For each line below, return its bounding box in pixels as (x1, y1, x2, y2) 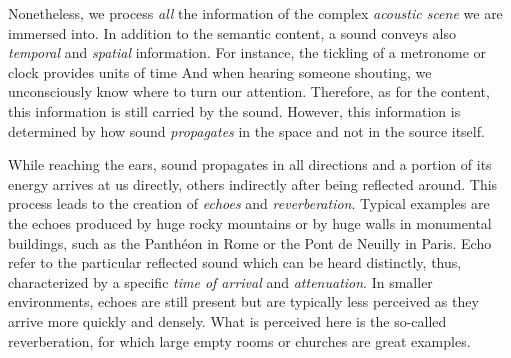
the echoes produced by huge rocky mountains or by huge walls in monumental (8, 212, 492, 233)
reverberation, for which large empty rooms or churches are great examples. (8, 330, 471, 351)
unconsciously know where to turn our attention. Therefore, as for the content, (8, 81, 490, 102)
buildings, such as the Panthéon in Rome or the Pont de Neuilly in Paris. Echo (8, 232, 492, 253)
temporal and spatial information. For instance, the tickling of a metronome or (8, 42, 487, 63)
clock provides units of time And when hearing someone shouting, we (8, 61, 432, 82)
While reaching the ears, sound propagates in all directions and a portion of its (8, 154, 492, 175)
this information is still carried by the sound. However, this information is (8, 100, 461, 121)
